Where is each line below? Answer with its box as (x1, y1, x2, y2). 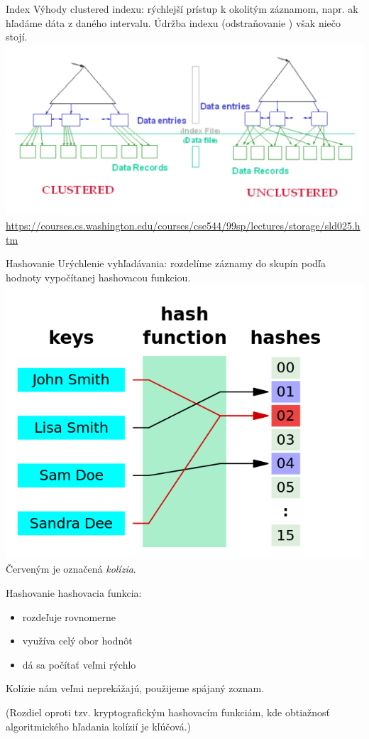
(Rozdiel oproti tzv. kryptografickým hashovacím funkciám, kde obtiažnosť (6, 705, 331, 720)
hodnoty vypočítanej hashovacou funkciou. (6, 269, 191, 284)
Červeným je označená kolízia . (6, 561, 136, 576)
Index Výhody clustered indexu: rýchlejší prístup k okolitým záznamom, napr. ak (6, 1, 358, 16)
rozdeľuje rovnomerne (22, 609, 116, 624)
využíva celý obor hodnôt (22, 633, 133, 648)
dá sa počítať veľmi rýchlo (22, 657, 136, 671)
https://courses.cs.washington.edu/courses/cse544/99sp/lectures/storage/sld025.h (6, 218, 360, 233)
